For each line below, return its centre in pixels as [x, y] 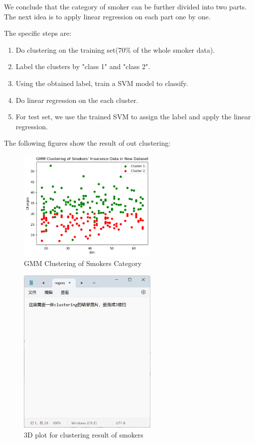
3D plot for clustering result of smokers [84, 434]
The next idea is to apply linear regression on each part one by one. [107, 16]
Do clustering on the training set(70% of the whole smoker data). [115, 49]
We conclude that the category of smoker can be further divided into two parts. [126, 6]
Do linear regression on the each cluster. [77, 100]
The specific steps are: [38, 33]
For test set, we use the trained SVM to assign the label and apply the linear [133, 117]
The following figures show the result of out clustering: [87, 143]
